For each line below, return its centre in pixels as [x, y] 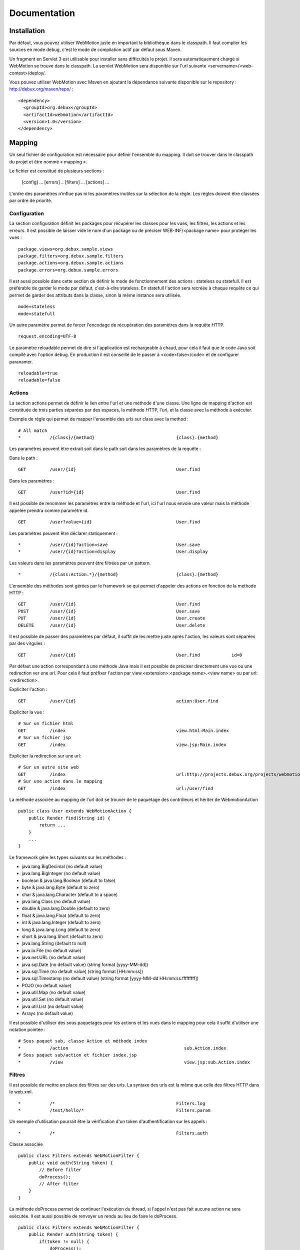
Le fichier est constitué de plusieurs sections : [57, 171]
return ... [52, 825]
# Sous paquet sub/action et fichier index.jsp [77, 1055]
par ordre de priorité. [31, 200]
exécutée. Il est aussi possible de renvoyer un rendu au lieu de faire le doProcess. [93, 1216]
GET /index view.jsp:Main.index [122, 744]
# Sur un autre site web [48, 767]
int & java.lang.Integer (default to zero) [61, 922]
